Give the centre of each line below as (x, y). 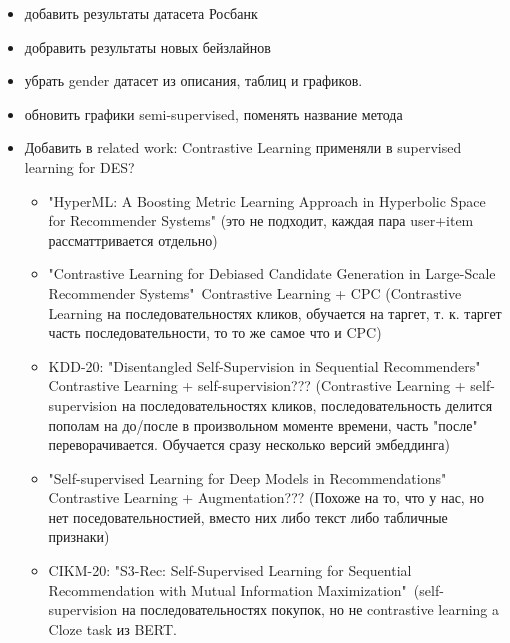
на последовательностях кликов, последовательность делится (307, 404)
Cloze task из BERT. (112, 628)
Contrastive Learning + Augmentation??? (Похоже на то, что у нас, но (266, 497)
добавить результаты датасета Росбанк (141, 13)
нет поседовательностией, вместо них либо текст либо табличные (248, 516)
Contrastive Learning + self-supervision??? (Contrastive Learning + (257, 385)
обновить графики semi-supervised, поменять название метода (213, 113)
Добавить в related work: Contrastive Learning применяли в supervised (243, 147)
